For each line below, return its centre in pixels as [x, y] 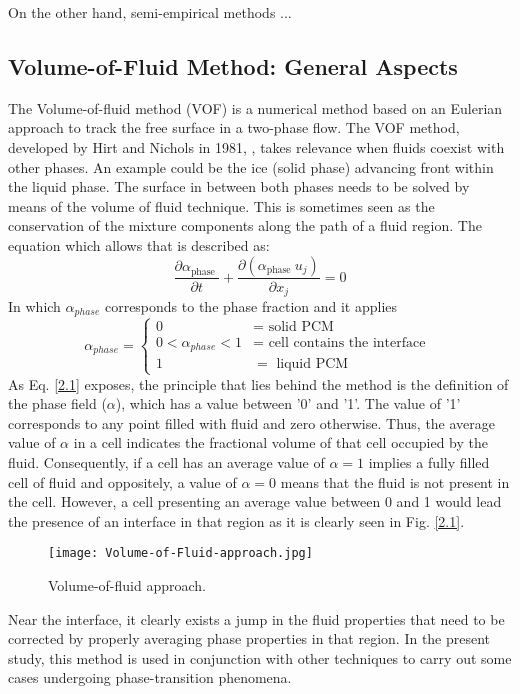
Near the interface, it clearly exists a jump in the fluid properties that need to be [256, 618]
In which [34, 306]
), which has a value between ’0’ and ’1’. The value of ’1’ [288, 403]
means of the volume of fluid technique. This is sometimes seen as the [221, 205]
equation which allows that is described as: [139, 244]
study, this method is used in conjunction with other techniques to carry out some [260, 657]
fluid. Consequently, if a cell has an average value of [166, 461]
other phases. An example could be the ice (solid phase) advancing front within [251, 166]
